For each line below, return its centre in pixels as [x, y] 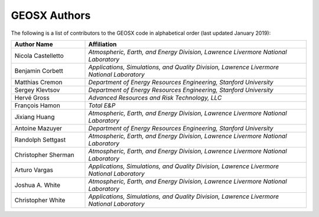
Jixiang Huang [35, 117]
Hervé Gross [32, 97]
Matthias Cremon [38, 82]
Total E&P [102, 105]
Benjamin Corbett [39, 71]
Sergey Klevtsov [37, 90]
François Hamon [37, 105]
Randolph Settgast [40, 140]
